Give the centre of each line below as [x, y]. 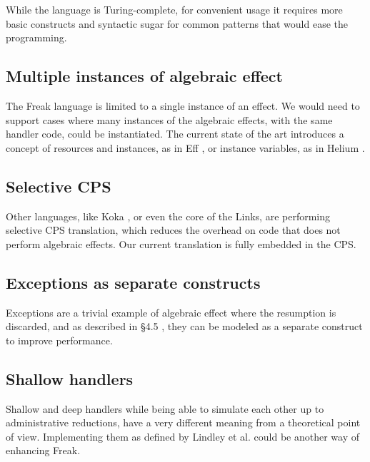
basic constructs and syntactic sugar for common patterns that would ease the [177, 23]
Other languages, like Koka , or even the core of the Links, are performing [168, 216]
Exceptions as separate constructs [133, 282]
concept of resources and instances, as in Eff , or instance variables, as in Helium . [185, 147]
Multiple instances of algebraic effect [144, 76]
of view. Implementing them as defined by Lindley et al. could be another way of [182, 436]
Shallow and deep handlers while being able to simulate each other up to [165, 408]
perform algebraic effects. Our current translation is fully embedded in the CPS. [181, 243]
